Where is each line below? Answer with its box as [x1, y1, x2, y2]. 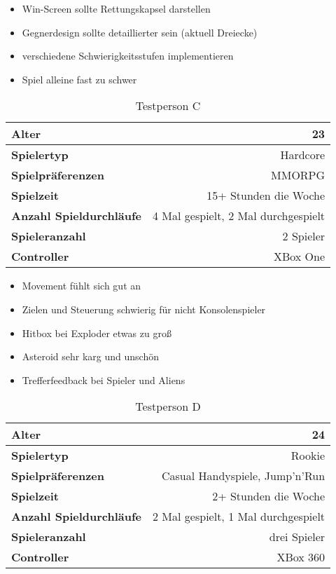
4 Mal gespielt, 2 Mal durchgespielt [153, 207, 325, 224]
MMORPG [271, 167, 325, 184]
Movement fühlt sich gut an [22, 278, 141, 293]
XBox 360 [276, 549, 325, 566]
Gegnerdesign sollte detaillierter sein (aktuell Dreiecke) [22, 25, 258, 39]
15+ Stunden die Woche [206, 187, 325, 204]
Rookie [290, 447, 325, 464]
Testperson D [135, 398, 201, 415]
